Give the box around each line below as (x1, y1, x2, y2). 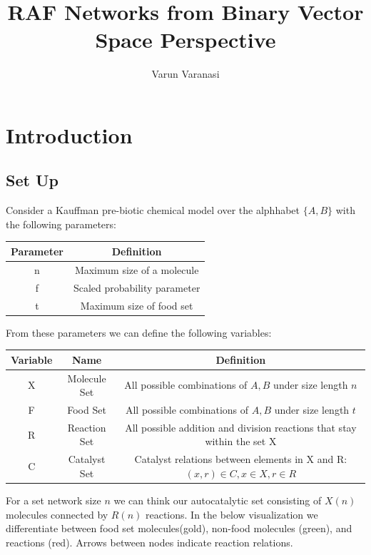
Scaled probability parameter (73, 280, 200, 295)
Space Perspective (95, 25, 276, 54)
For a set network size (6, 492, 101, 507)
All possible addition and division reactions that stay (125, 419, 357, 434)
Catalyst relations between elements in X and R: (134, 452, 347, 467)
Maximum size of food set (80, 297, 193, 312)
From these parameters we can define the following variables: (6, 325, 272, 340)
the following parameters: (6, 216, 116, 231)
